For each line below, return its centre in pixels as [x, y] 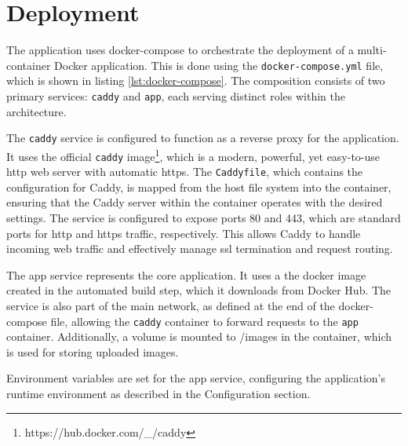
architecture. [36, 111]
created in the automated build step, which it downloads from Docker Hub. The [199, 290]
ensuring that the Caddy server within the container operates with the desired [195, 202]
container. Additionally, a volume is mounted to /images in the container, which [199, 336]
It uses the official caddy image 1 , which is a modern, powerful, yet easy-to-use [193, 155]
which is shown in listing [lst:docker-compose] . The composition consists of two [196, 80]
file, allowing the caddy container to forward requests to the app [204, 321]
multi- [372, 50]
